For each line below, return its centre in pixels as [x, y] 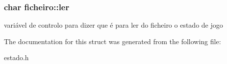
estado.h [16, 57]
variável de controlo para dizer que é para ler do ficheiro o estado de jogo [113, 25]
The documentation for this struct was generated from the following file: [113, 41]
